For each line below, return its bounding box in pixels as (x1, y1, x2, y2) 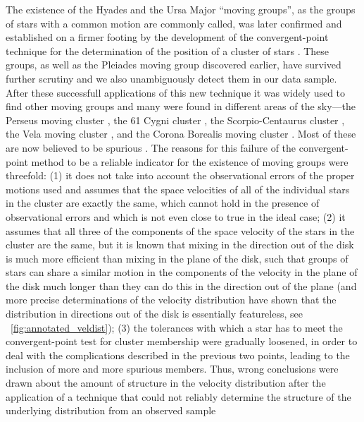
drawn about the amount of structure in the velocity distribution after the (6, 375, 326, 390)
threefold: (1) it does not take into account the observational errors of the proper (6, 168, 355, 183)
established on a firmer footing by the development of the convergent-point (6, 30, 329, 44)
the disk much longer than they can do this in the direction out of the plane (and (6, 278, 357, 293)
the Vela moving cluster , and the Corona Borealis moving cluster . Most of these (6, 126, 356, 141)
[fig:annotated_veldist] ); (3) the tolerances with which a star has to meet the (11, 320, 343, 334)
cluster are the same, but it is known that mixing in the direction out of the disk (6, 237, 354, 252)
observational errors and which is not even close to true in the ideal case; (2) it (6, 209, 346, 224)
